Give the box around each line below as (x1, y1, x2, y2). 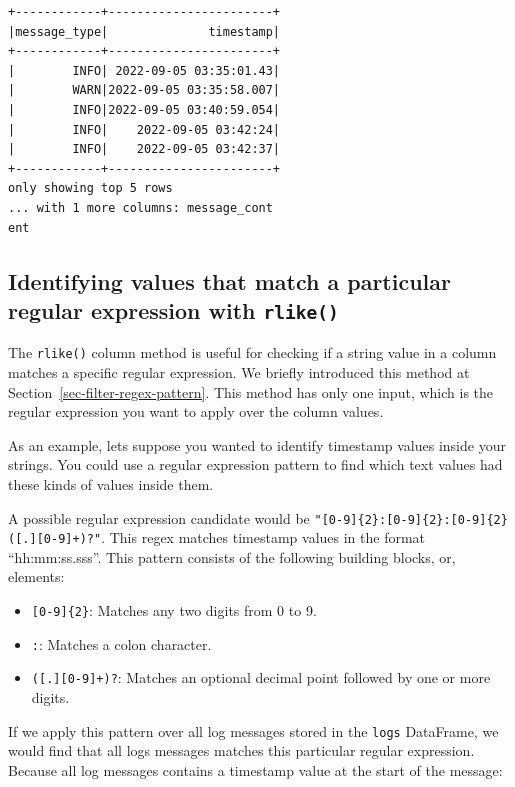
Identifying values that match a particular (8, 265, 451, 296)
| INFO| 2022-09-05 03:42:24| (8, 122, 281, 137)
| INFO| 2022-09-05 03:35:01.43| (8, 63, 281, 78)
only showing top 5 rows (8, 181, 173, 196)
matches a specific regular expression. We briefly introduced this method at (8, 361, 470, 382)
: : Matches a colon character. (31, 633, 212, 654)
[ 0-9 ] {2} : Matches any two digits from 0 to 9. (31, 600, 317, 621)
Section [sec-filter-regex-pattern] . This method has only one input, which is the (8, 381, 494, 402)
